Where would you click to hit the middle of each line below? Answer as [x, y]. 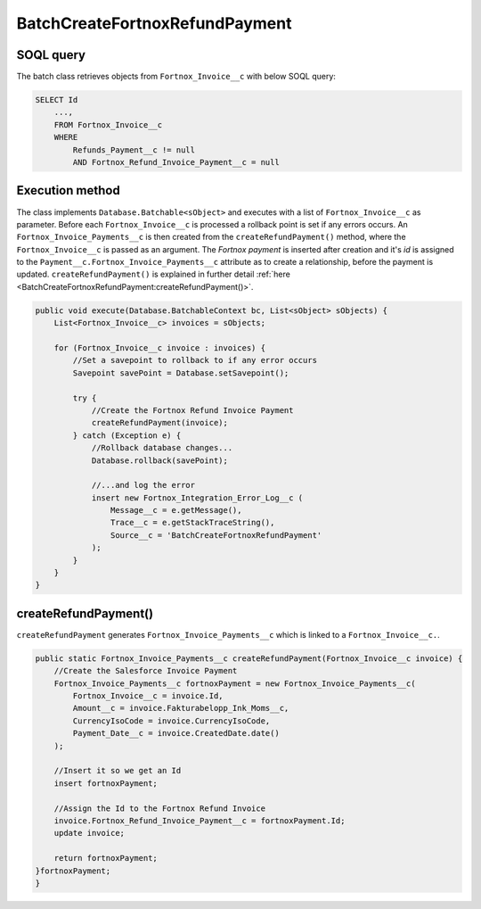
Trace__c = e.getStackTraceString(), [192, 523]
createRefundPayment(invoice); [160, 423]
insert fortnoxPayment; [106, 783]
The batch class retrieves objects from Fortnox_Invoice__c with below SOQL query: [176, 77]
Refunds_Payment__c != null [134, 150]
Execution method [68, 190]
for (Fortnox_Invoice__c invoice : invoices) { [160, 348]
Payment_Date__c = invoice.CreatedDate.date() [176, 733]
